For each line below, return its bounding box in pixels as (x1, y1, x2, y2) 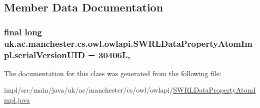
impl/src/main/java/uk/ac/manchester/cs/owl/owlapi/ (4, 85, 173, 95)
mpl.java (4, 95, 30, 105)
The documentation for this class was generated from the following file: (4, 68, 221, 78)
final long (4, 25, 42, 38)
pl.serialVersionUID (4, 48, 85, 61)
